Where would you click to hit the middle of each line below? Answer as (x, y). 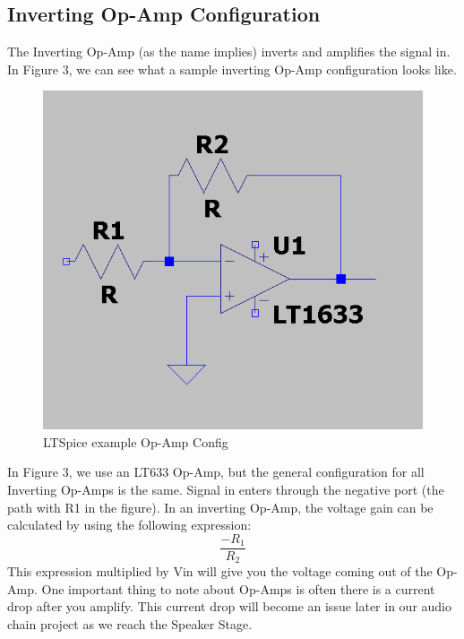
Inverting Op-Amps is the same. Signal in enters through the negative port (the (226, 489)
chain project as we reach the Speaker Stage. (130, 624)
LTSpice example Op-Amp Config (136, 441)
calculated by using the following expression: (129, 525)
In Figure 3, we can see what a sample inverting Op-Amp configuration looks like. (232, 69)
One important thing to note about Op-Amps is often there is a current (238, 588)
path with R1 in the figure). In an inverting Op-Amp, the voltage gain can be (220, 507)
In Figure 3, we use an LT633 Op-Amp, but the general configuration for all (216, 472)
